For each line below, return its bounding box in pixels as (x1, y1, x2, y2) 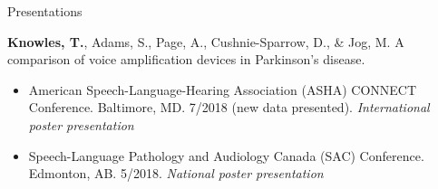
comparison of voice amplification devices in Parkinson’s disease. (7, 50, 365, 69)
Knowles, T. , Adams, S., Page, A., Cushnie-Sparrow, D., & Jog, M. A (7, 32, 404, 51)
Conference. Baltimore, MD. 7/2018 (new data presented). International (28, 98, 430, 117)
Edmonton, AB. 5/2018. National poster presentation (28, 164, 324, 183)
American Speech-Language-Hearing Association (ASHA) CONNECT (28, 80, 417, 99)
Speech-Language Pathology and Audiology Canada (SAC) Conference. (28, 146, 424, 165)
